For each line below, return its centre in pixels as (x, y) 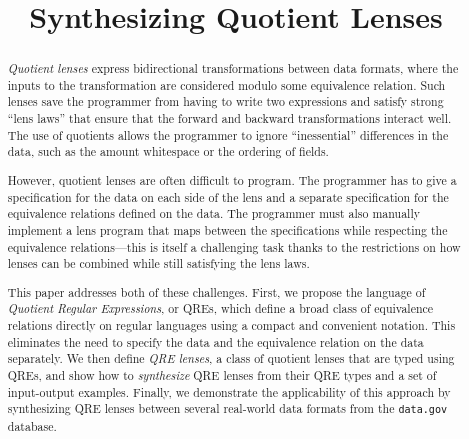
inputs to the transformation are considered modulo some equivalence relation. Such (226, 84)
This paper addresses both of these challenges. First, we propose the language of (216, 291)
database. (32, 425)
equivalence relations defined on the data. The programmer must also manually (213, 213)
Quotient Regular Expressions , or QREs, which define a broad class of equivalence (220, 308)
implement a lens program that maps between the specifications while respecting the (227, 229)
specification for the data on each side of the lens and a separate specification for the (228, 196)
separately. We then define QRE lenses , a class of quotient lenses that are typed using (231, 358)
